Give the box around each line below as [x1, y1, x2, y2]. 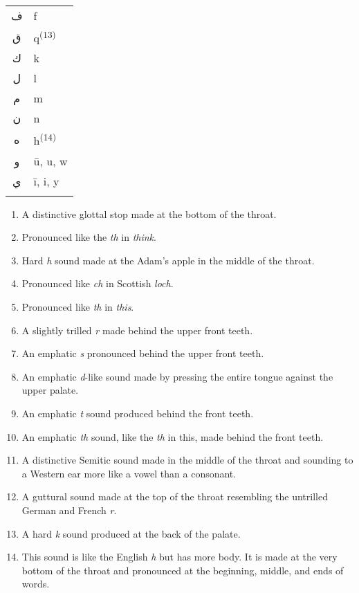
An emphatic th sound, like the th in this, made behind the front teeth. [21, 429, 324, 444]
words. [21, 576, 50, 591]
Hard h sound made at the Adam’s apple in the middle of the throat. [21, 253, 315, 267]
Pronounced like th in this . [21, 300, 134, 314]
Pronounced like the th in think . [21, 230, 156, 244]
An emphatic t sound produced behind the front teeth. [21, 406, 254, 420]
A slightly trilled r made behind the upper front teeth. [21, 322, 253, 337]
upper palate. [21, 383, 79, 397]
